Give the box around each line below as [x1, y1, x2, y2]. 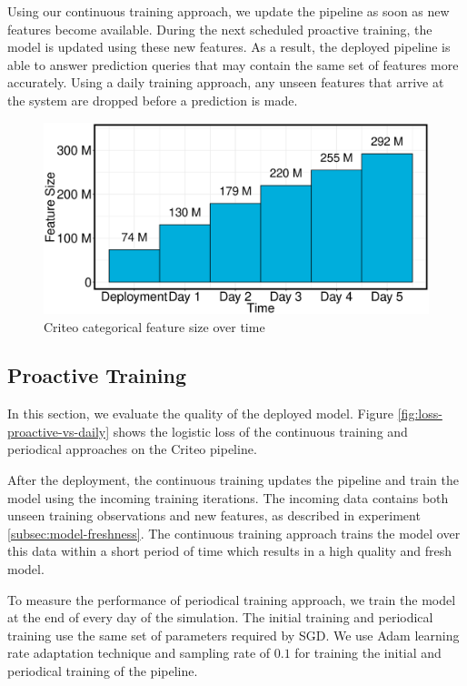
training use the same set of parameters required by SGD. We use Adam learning [7, 625, 460, 644]
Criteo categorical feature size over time [44, 317, 265, 336]
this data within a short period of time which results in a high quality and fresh [7, 541, 452, 560]
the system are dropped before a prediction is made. [7, 90, 298, 109]
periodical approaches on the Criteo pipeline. [7, 439, 257, 459]
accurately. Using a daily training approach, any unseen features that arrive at [7, 73, 444, 92]
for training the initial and [294, 643, 442, 662]
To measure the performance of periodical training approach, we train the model [7, 590, 456, 609]
